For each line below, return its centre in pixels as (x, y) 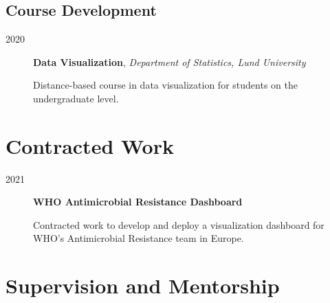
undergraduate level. (76, 98)
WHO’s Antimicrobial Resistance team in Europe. (139, 238)
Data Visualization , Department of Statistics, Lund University (169, 61)
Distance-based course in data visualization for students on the (165, 85)
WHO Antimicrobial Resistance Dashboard (138, 202)
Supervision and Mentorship (143, 285)
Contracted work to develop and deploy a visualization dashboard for (179, 224)
